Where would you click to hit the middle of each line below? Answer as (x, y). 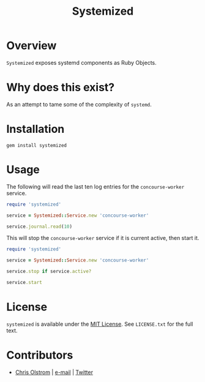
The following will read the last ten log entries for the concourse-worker (95, 186)
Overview (32, 46)
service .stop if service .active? (49, 272)
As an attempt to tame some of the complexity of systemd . (79, 104)
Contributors (40, 355)
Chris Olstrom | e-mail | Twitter (54, 372)
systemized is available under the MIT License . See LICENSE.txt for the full (100, 324)
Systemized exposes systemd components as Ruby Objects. (82, 62)
